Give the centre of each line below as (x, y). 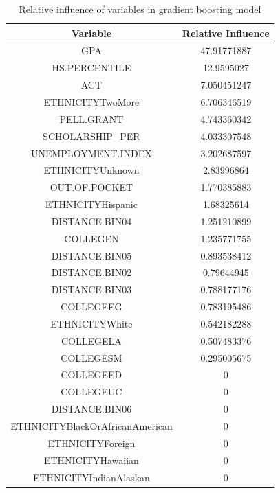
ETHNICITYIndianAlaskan (91, 477)
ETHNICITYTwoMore (91, 101)
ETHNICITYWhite (91, 323)
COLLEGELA (91, 340)
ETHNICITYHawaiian (91, 460)
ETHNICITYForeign (91, 443)
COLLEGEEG (91, 307)
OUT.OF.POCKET (91, 187)
